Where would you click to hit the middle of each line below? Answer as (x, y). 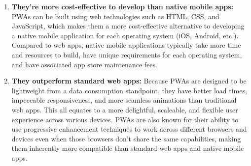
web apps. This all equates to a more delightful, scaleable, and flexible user (125, 109)
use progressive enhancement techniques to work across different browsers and (129, 129)
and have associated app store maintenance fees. (84, 64)
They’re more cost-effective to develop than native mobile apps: (122, 6)
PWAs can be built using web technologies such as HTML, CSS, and (115, 16)
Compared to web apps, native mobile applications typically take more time (126, 45)
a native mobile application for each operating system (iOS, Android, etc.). (125, 35)
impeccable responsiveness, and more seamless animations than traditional (124, 100)
